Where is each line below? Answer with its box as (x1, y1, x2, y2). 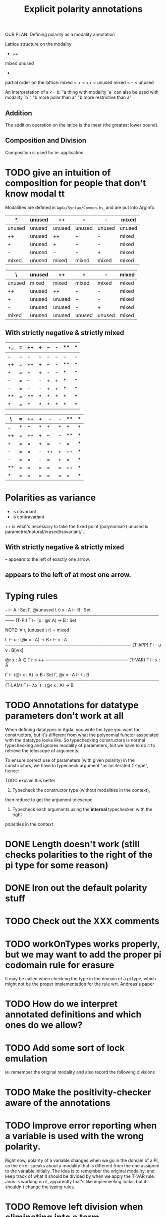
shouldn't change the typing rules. (5, 1184, 75, 1190)
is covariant (12, 508, 36, 514)
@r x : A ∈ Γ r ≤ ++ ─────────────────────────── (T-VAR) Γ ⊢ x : (5, 657, 160, 663)
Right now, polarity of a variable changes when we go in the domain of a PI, (5, 1157, 160, 1163)
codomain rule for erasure (5, 959, 114, 971)
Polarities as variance (5, 492, 96, 503)
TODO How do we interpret (5, 999, 118, 1010)
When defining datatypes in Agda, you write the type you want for (5, 726, 140, 733)
